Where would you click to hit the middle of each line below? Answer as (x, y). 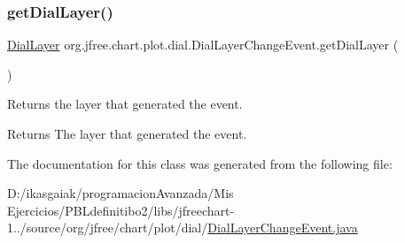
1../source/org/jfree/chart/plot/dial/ (108, 228)
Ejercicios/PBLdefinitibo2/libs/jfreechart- (121, 210)
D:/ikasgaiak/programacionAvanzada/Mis (121, 193)
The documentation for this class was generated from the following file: (200, 163)
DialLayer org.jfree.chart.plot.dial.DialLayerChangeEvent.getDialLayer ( (203, 45)
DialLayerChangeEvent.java (283, 228)
